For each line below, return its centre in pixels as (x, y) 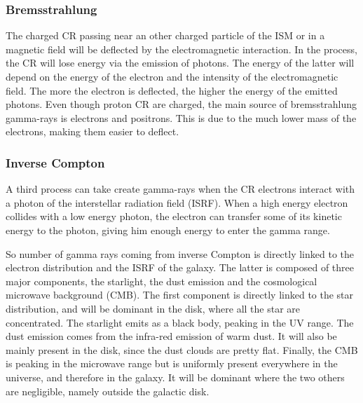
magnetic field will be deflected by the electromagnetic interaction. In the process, (181, 49)
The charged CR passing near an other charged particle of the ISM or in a (165, 35)
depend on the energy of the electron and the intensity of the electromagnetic (172, 76)
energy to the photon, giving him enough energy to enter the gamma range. (168, 230)
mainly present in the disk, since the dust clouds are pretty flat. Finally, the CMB (182, 349)
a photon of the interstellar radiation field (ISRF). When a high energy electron (177, 202)
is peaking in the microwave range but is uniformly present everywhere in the (172, 363)
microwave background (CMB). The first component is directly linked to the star (180, 295)
